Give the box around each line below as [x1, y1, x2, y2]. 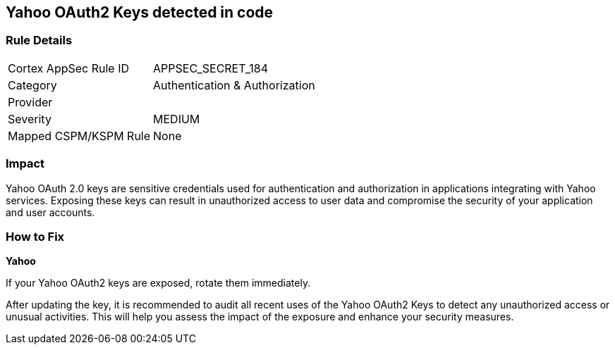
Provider [8, 94, 53, 109]
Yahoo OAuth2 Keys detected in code [6, 4, 274, 21]
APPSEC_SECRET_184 [153, 61, 268, 75]
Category [8, 77, 57, 92]
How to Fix [6, 229, 65, 244]
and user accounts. [6, 206, 95, 218]
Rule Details [6, 33, 73, 48]
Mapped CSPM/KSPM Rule [8, 128, 151, 143]
